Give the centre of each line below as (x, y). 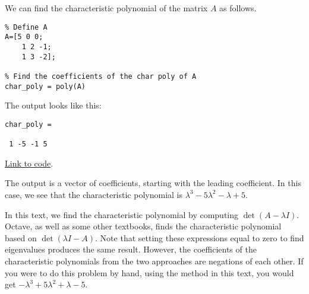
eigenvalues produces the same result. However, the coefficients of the (131, 249)
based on (21, 237)
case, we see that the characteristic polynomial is (94, 194)
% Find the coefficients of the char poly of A (101, 76)
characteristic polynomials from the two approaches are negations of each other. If (154, 261)
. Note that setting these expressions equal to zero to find (200, 237)
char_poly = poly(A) (45, 86)
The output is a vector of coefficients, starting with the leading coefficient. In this (153, 183)
